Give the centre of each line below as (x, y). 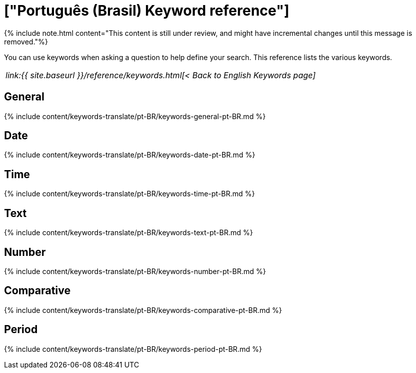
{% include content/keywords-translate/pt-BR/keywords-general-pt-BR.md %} (135, 116)
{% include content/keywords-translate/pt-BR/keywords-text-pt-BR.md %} (128, 233)
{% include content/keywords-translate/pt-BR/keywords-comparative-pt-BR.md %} (143, 310)
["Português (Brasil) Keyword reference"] (147, 11)
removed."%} (26, 41)
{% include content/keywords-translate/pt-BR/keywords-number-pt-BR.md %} (135, 271)
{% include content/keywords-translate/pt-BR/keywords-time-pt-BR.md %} (129, 194)
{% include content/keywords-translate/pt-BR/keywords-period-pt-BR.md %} (133, 349)
